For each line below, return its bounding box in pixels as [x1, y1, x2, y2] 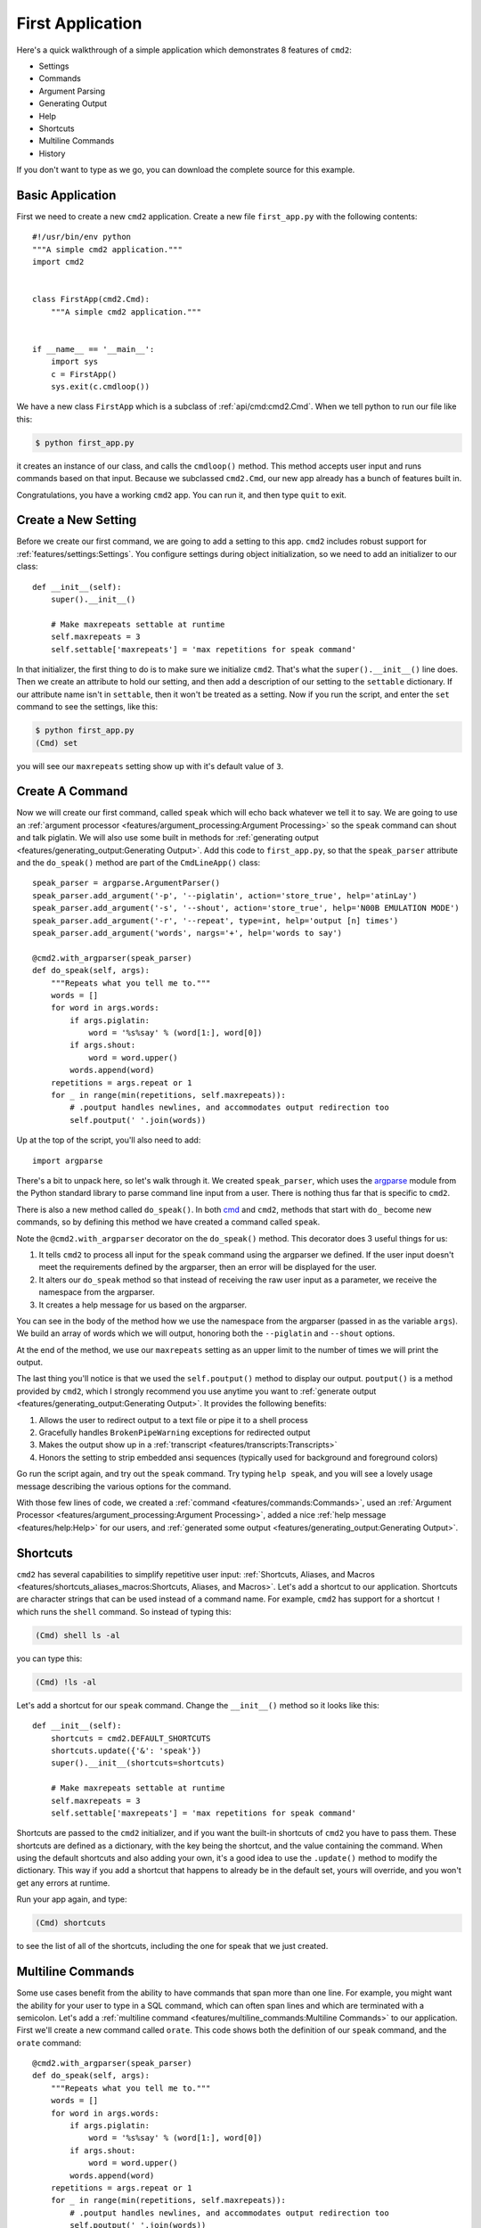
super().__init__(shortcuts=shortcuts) [50, 1758, 225, 1768]
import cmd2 [32, 257, 85, 267]
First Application [16, 13, 143, 33]
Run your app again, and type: [16, 1894, 127, 1904]
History [38, 148, 66, 159]
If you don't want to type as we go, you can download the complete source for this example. [16, 165, 355, 176]
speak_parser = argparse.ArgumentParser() [32, 878, 221, 889]
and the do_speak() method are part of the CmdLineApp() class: [16, 857, 261, 868]
